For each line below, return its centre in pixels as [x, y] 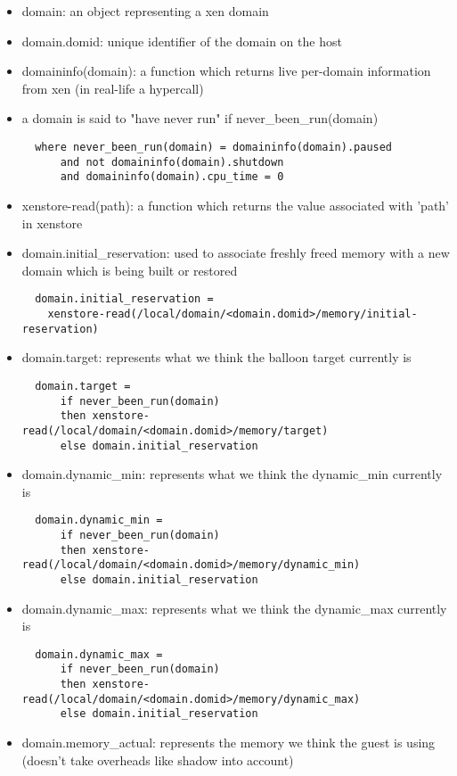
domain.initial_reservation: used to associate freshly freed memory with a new [236, 253]
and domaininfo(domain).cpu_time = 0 [172, 177]
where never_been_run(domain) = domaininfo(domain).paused [214, 147]
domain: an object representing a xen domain [145, 11]
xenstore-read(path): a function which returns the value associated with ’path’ [236, 205]
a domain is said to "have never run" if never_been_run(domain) [200, 118]
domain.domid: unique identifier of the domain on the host [182, 41]
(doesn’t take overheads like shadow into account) [158, 759]
